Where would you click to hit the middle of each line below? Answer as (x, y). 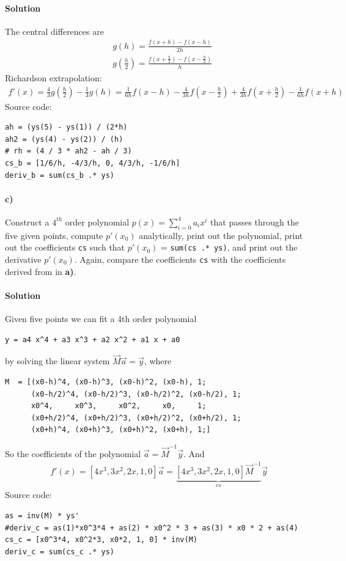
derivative (23, 259)
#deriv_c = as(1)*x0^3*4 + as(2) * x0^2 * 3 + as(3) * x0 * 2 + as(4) (152, 528)
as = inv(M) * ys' (42, 516)
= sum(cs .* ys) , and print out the (229, 247)
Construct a (27, 222)
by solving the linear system (57, 361)
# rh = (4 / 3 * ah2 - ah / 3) (68, 151)
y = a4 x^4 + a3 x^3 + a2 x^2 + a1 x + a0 (93, 339)
